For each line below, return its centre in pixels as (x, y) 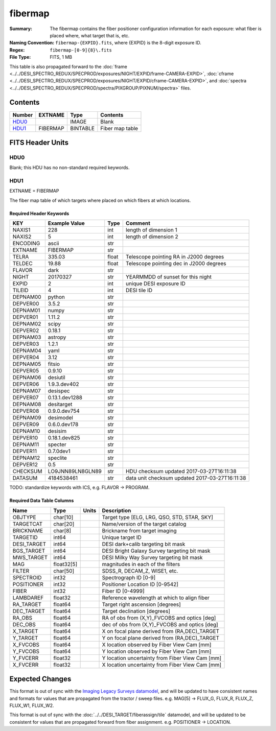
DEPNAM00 (27, 297)
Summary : (21, 29)
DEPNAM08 (27, 405)
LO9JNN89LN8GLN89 (75, 471)
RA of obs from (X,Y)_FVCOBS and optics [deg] (159, 618)
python (56, 297)
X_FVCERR (26, 665)
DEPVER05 (26, 371)
